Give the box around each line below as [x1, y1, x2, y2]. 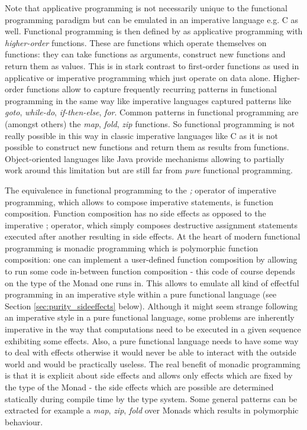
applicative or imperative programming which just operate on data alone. [5, 71, 271, 83]
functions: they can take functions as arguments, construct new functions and [5, 48, 286, 60]
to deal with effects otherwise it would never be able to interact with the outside [5, 346, 296, 358]
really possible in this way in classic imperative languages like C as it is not [5, 129, 278, 141]
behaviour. [5, 415, 43, 428]
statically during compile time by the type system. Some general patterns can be [5, 392, 298, 405]
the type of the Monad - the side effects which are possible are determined [5, 381, 274, 393]
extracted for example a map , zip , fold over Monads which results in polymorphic [5, 404, 299, 416]
